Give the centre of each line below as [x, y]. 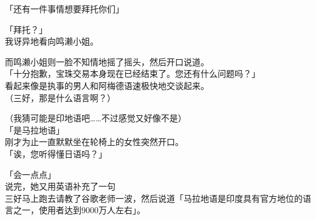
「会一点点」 [30, 174]
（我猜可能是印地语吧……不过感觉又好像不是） [96, 118]
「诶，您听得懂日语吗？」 [56, 153]
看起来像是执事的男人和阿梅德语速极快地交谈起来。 [107, 85]
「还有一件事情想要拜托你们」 [64, 9]
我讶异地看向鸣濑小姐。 [52, 41]
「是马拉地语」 [35, 130]
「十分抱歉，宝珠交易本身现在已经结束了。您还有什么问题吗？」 [132, 73]
